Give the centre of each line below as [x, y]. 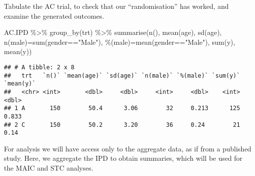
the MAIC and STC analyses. [49, 168]
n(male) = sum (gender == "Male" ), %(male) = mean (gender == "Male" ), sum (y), [120, 42]
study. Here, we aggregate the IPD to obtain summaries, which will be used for [123, 158]
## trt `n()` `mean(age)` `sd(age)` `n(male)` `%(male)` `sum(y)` [122, 75]
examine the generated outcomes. [54, 15]
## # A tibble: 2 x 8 [39, 67]
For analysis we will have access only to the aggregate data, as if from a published [128, 148]
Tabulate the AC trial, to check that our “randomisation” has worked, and [116, 6]
